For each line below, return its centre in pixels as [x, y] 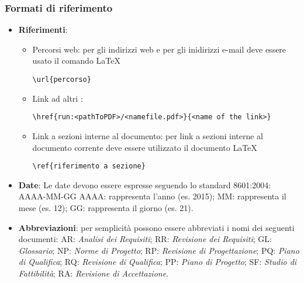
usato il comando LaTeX [76, 61]
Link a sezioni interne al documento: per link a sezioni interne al [148, 135]
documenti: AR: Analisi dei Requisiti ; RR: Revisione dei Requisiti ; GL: [145, 239]
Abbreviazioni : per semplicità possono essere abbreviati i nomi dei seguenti [156, 227]
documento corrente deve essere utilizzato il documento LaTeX [145, 147]
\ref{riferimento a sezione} [89, 166]
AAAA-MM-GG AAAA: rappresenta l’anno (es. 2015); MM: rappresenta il [152, 196]
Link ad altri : [58, 98]
